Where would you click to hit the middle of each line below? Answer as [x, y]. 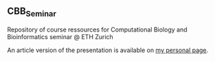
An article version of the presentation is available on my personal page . [108, 50]
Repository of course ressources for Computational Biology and [97, 29]
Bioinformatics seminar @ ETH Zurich [60, 37]
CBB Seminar [32, 12]
